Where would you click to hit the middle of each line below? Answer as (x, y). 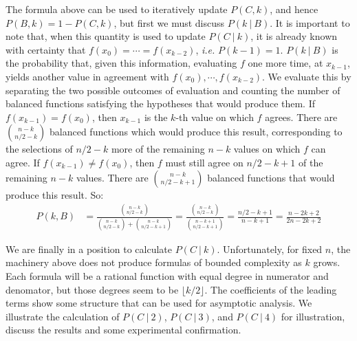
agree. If (23, 162)
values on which (267, 149)
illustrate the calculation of (63, 316)
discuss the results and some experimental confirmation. (123, 330)
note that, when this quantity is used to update (106, 36)
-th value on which (215, 117)
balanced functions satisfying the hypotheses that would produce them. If (161, 103)
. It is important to (310, 22)
